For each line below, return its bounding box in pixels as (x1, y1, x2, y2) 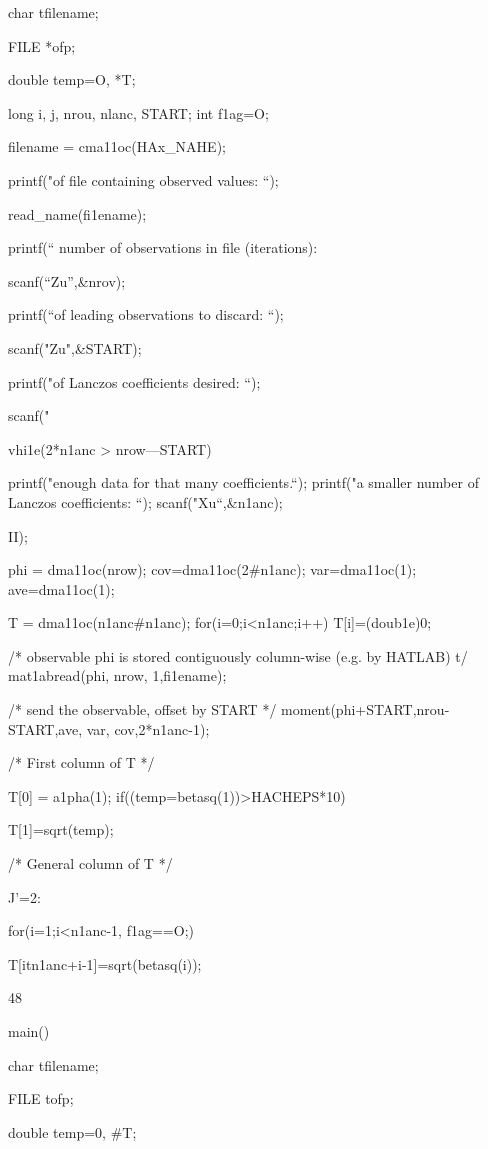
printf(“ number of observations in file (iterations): (8, 237, 318, 258)
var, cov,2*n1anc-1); (86, 718, 210, 739)
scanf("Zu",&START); (8, 337, 142, 358)
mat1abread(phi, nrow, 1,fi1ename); (8, 665, 227, 686)
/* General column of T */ (8, 853, 173, 874)
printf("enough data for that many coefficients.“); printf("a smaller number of (8, 472, 479, 493)
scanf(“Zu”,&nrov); (8, 270, 126, 291)
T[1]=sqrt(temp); (8, 819, 114, 840)
